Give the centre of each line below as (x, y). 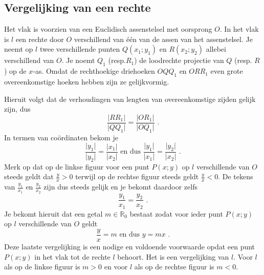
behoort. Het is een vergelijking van (173, 256)
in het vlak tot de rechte (72, 256)
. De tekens (236, 176)
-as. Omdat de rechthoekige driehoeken (94, 71)
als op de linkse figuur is (42, 267)
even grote (227, 71)
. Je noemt (78, 60)
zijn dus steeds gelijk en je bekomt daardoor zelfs (120, 187)
